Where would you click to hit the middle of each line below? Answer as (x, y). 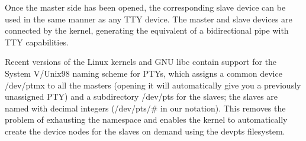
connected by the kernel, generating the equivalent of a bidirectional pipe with (147, 30)
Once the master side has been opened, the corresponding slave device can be (145, 7)
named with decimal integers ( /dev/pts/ (78, 108)
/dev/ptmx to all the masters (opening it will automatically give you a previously (153, 85)
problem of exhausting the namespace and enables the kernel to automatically (146, 119)
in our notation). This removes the (223, 108)
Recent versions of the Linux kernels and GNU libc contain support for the (141, 62)
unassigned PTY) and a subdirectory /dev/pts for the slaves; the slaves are (141, 96)
